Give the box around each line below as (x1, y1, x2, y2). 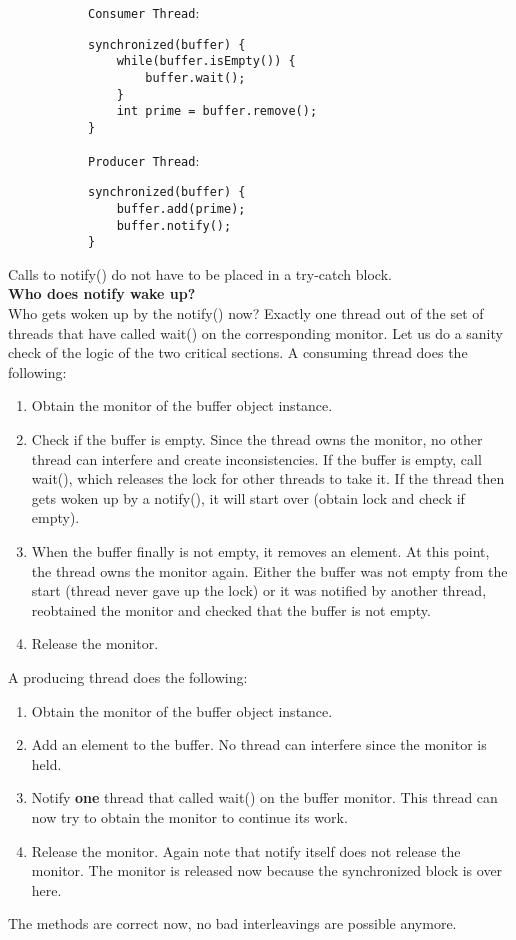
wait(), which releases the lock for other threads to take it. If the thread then (31, 468, 505, 489)
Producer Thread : (88, 149, 200, 170)
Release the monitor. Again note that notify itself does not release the (31, 840, 461, 861)
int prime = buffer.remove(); (116, 104, 318, 119)
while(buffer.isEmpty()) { (116, 54, 296, 69)
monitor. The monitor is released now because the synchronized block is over (31, 860, 503, 881)
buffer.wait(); (145, 70, 246, 85)
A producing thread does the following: (8, 666, 248, 687)
